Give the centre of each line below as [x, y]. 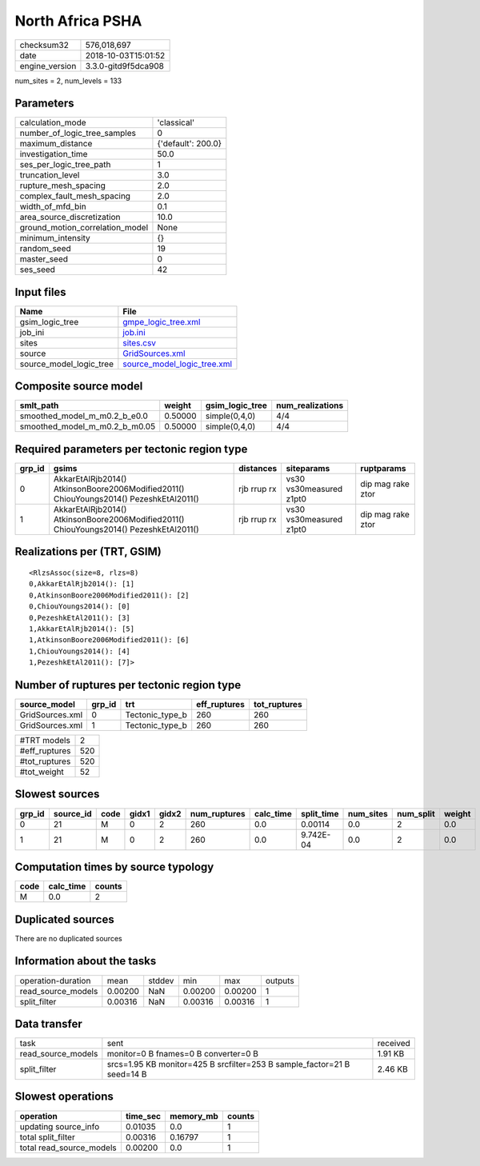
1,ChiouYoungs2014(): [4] [80, 651]
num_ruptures [218, 813]
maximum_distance [56, 144]
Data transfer [49, 1024]
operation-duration [55, 980]
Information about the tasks [86, 961]
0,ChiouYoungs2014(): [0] [80, 607]
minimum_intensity [55, 238]
